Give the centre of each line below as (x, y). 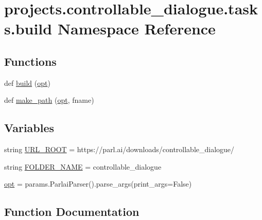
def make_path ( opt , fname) (49, 100)
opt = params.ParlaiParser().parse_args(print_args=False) (98, 184)
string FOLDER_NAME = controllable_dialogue (83, 166)
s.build (28, 29)
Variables (29, 128)
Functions (30, 61)
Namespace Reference (136, 29)
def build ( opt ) (27, 82)
